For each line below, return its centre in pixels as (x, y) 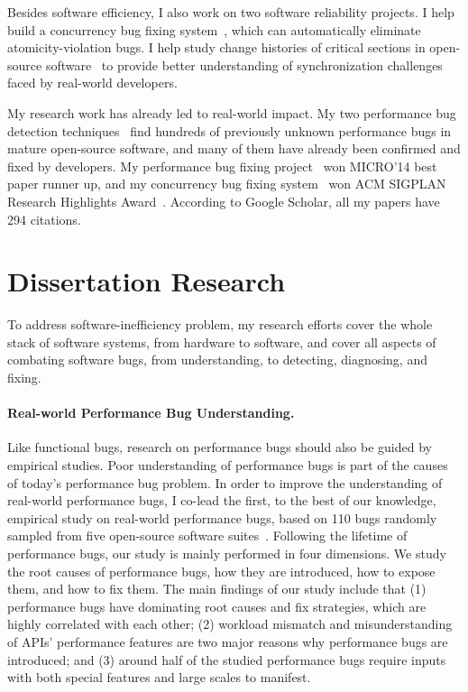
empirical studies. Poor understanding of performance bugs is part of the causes (228, 465)
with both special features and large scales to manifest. (159, 677)
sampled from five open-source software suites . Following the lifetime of (207, 535)
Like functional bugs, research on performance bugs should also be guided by (220, 447)
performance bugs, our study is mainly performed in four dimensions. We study (227, 553)
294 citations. (44, 219)
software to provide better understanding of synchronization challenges (244, 65)
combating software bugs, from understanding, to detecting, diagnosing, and (217, 360)
